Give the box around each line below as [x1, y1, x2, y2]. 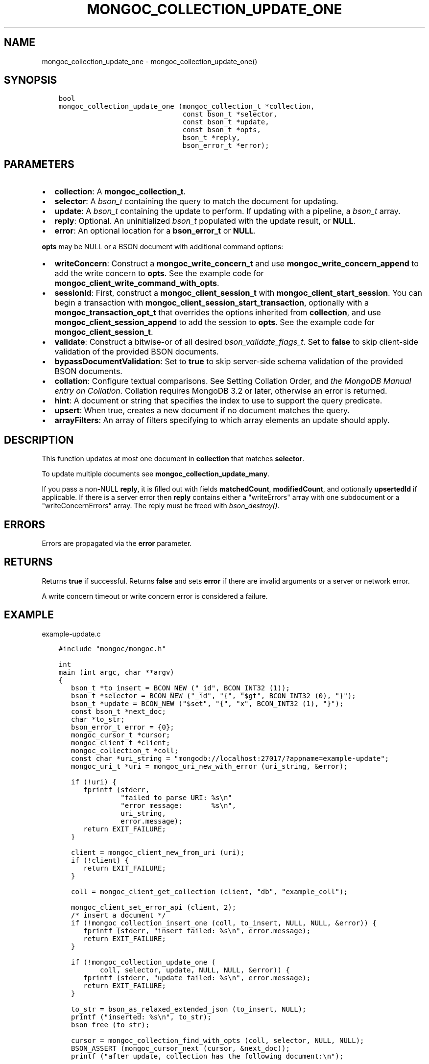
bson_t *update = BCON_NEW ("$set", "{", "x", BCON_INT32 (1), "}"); [71, 699, 344, 708]
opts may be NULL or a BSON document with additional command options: [42, 242, 284, 251]
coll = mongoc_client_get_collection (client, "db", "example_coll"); [71, 887, 348, 896]
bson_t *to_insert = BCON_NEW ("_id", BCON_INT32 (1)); [71, 684, 290, 692]
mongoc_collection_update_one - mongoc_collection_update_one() [42, 57, 258, 66]
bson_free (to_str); [71, 1020, 150, 1029]
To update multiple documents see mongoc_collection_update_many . [42, 470, 270, 478]
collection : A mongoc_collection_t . [54, 187, 186, 197]
